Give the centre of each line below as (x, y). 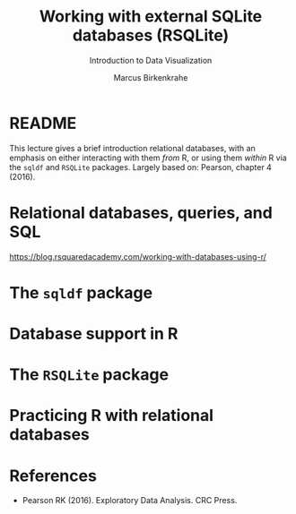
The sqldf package (81, 292)
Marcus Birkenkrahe (151, 77)
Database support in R (94, 334)
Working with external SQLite (151, 17)
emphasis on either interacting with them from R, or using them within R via (148, 158)
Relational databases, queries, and (141, 213)
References (53, 475)
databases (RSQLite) (151, 35)
